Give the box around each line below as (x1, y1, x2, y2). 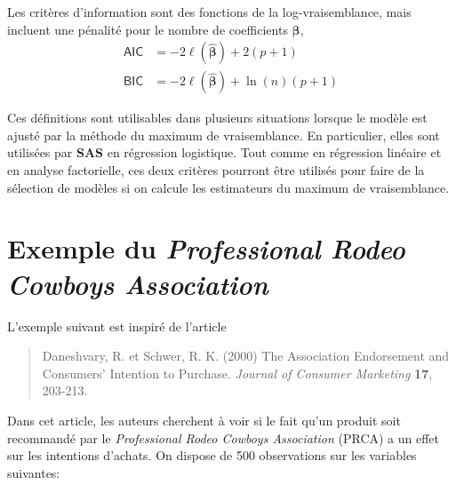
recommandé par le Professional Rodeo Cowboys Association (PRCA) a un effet (7, 428, 440, 447)
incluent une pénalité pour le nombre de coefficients (7, 20, 288, 38)
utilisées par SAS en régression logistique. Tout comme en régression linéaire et (7, 143, 442, 162)
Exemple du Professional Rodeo (7, 230, 405, 267)
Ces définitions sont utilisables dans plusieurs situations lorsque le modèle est (7, 108, 428, 127)
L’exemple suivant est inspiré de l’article (7, 316, 227, 335)
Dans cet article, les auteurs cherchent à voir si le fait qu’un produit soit (7, 410, 401, 429)
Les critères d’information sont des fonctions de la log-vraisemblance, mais (7, 3, 412, 20)
